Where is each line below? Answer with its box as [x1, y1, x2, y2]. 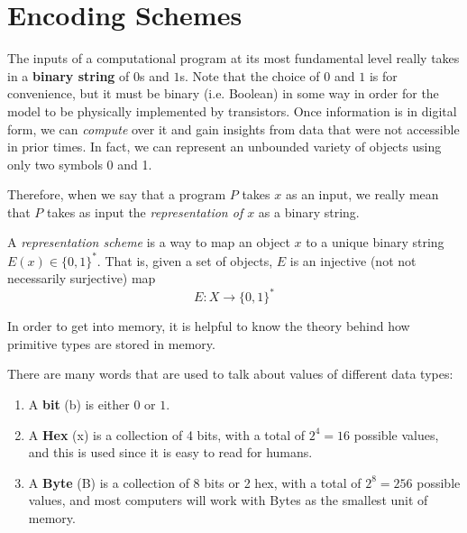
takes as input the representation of [47, 202, 243, 221]
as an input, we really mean [285, 185, 439, 204]
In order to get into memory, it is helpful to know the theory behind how [7, 317, 410, 335]
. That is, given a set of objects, [96, 251, 273, 270]
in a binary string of [7, 66, 130, 85]
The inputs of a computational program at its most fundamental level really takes [7, 49, 460, 68]
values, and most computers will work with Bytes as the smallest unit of [28, 491, 428, 510]
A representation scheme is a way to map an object [7, 233, 290, 252]
